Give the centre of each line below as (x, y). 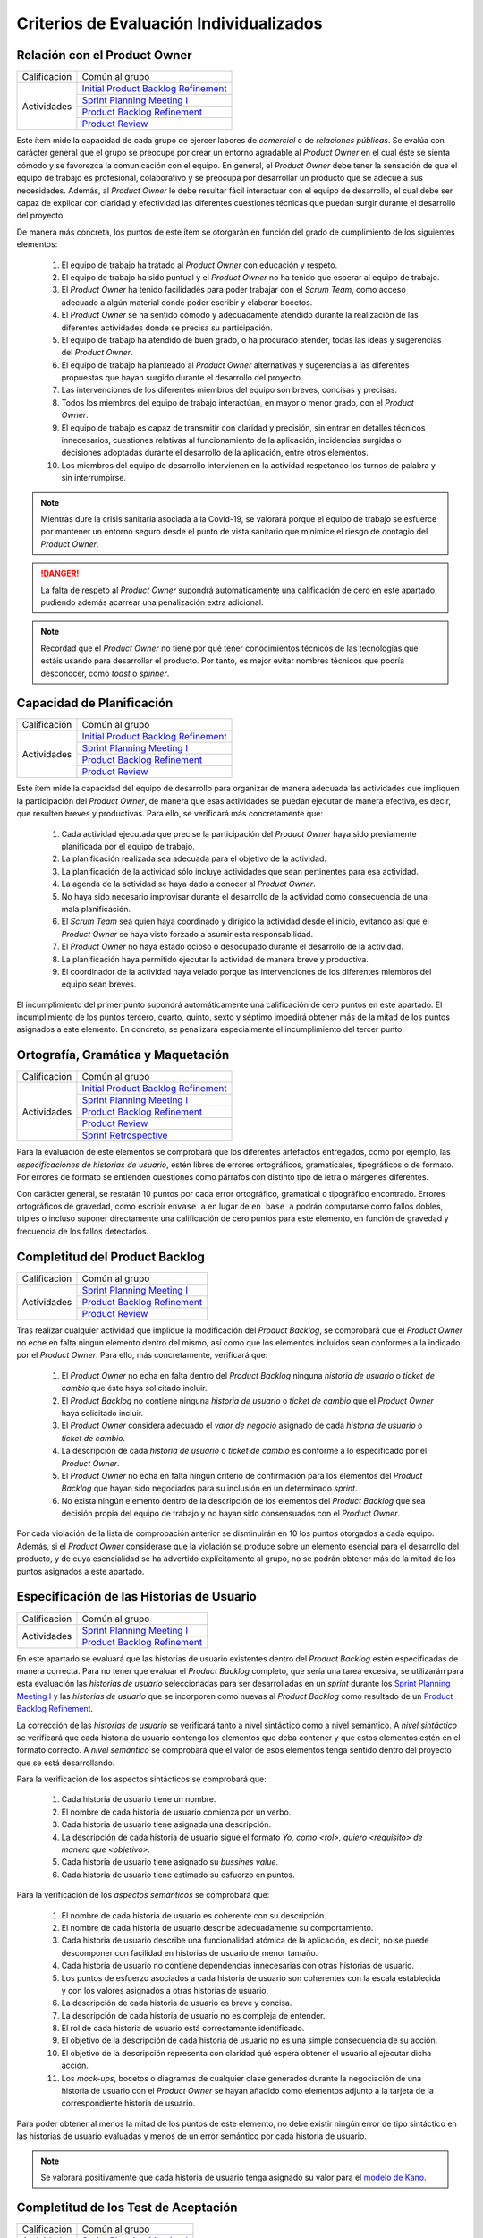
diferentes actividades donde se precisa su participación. (167, 328)
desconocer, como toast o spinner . (105, 673)
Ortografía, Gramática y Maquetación (123, 1055)
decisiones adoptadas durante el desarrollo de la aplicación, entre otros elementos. (215, 453)
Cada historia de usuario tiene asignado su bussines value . (170, 1862)
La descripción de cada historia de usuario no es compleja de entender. (193, 2015)
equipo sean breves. (99, 984)
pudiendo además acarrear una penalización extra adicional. (152, 602)
